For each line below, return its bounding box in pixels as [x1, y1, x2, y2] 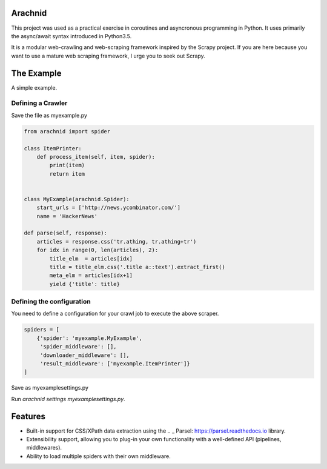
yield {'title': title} [49, 281, 121, 287]
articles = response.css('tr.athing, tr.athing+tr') [36, 238, 197, 245]
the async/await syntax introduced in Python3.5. [11, 32, 132, 39]
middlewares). [26, 444, 62, 451]
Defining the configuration [11, 298, 91, 306]
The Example [11, 68, 62, 78]
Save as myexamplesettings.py [11, 384, 89, 391]
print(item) [49, 162, 85, 169]
